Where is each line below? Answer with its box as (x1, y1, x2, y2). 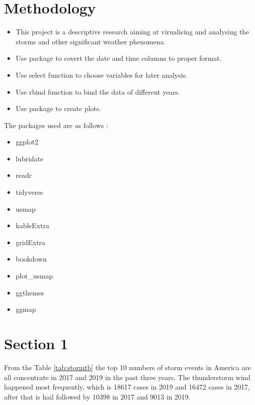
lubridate (15, 153, 44, 163)
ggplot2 (15, 136, 38, 147)
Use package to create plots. (15, 103, 101, 114)
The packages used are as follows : (4, 120, 108, 130)
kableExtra (15, 220, 49, 231)
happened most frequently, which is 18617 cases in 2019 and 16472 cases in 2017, (4, 382, 250, 392)
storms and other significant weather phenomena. (15, 36, 166, 46)
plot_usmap (15, 270, 53, 281)
